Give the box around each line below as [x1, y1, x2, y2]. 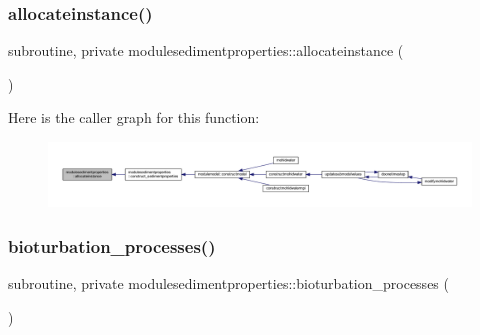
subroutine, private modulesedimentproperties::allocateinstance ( [8, 40, 404, 61]
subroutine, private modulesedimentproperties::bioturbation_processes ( [8, 273, 449, 294]
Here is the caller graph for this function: [8, 107, 260, 128]
